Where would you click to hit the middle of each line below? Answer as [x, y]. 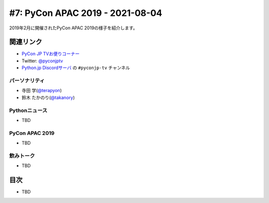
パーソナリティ [27, 81]
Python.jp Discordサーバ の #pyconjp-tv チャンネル [76, 68]
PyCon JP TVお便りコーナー [51, 54]
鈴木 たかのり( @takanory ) [48, 98]
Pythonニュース [28, 110]
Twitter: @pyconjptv [42, 61]
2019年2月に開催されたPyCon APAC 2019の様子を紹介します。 [73, 28]
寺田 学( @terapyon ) [42, 91]
